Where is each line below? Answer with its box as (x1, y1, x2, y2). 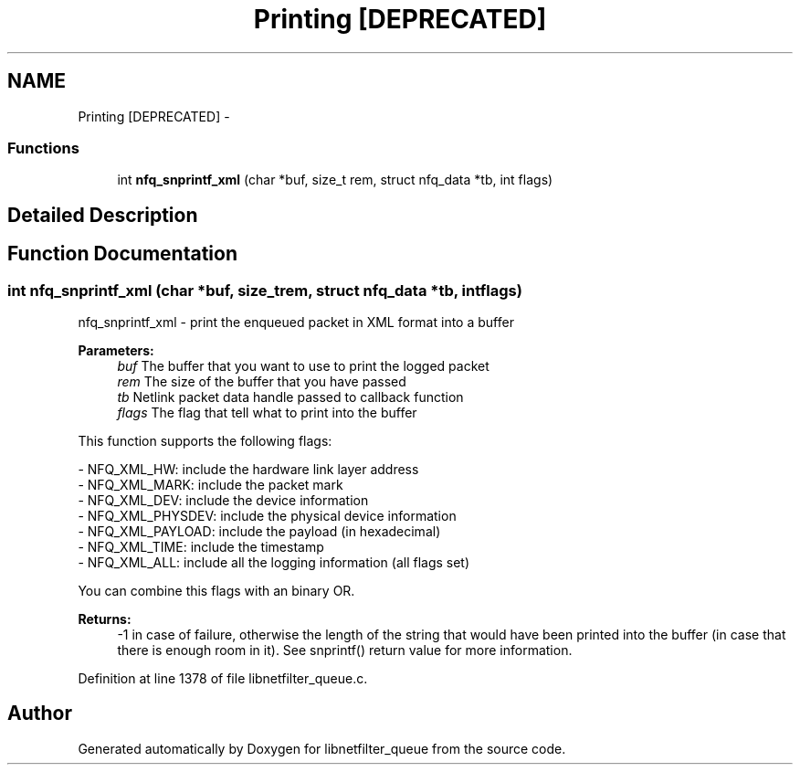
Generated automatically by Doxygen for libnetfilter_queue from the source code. (78, 740, 566, 756)
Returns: (78, 610, 132, 627)
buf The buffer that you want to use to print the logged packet (117, 357, 489, 374)
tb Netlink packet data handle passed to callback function (117, 388, 464, 405)
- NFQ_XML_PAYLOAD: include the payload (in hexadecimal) (78, 523, 441, 539)
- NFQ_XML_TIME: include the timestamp (78, 538, 324, 555)
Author (7, 702, 72, 725)
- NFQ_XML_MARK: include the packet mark (78, 476, 343, 492)
